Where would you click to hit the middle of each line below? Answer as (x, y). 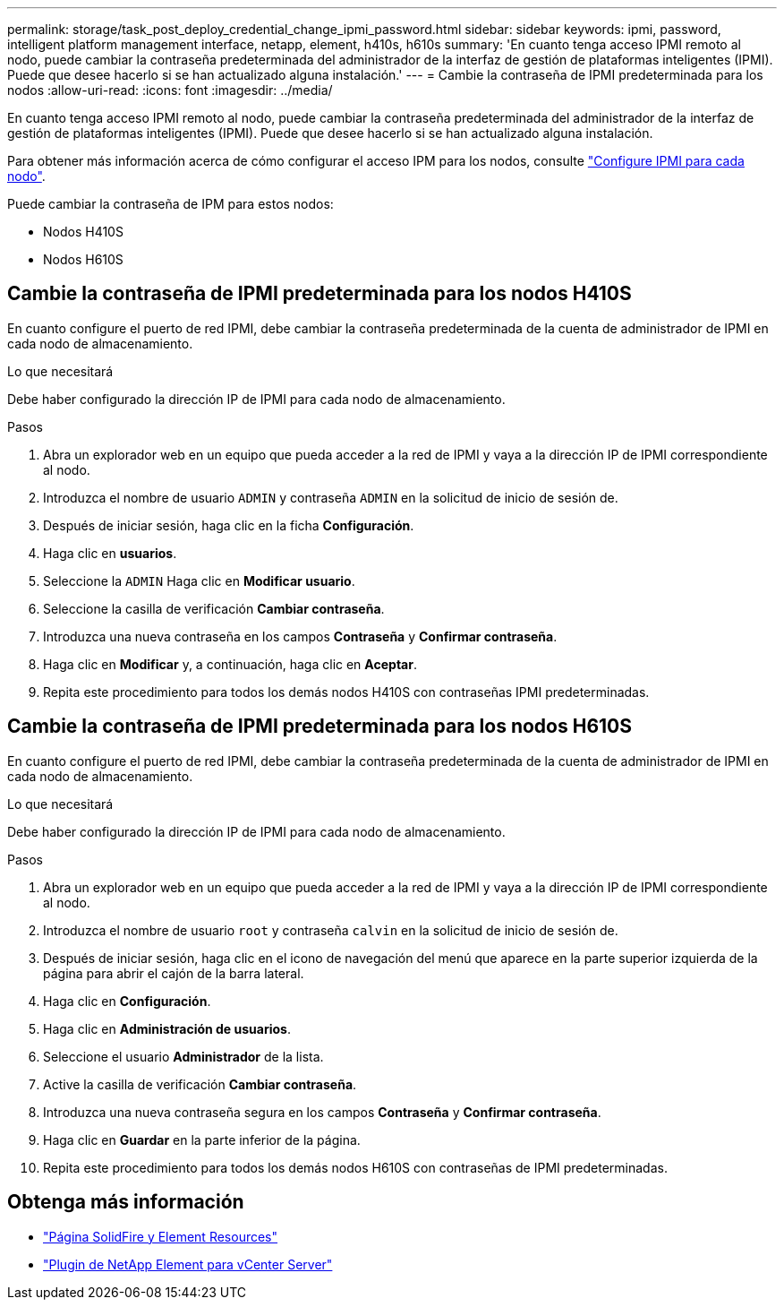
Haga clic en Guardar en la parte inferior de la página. (202, 1139)
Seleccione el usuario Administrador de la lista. (183, 1056)
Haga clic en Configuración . (127, 1001)
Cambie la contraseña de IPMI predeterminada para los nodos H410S (320, 294)
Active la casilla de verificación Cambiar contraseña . (200, 1084)
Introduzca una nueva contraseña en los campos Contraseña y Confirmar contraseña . (300, 636)
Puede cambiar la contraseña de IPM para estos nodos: (170, 204)
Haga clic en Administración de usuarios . (167, 1028)
